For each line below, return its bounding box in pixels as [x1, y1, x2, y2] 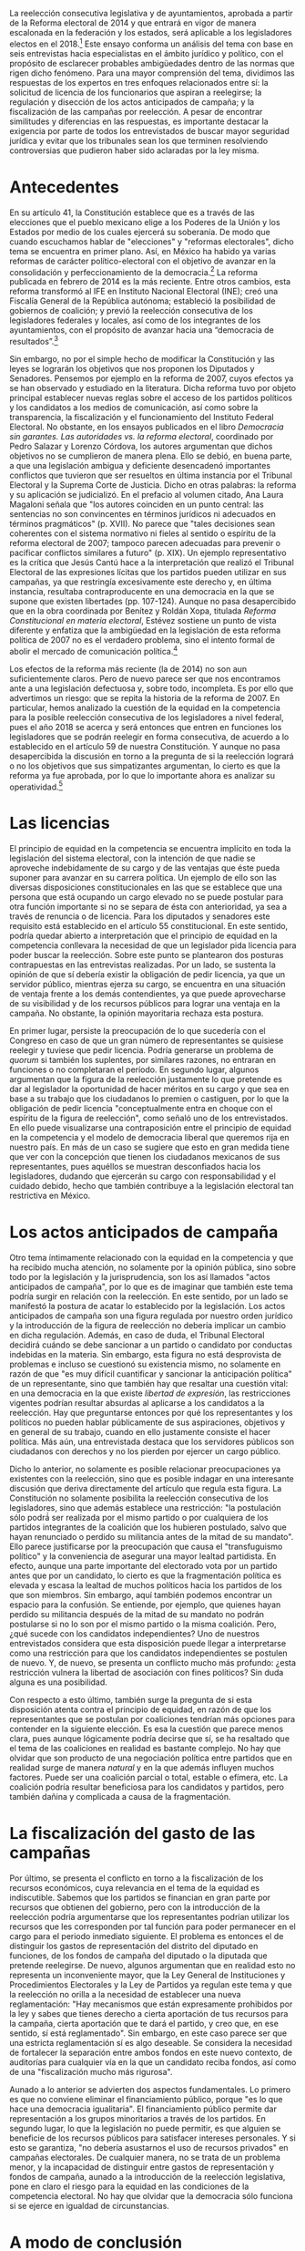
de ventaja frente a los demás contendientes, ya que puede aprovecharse [9, 988, 287, 999]
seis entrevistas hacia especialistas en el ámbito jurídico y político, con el [9, 47, 284, 58]
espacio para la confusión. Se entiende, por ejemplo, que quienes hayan [9, 1599, 281, 1610]
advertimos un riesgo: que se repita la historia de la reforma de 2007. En [9, 692, 280, 703]
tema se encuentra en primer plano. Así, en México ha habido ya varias [9, 245, 276, 256]
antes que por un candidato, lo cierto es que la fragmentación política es [9, 1570, 282, 1581]
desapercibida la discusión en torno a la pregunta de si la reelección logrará [9, 750, 294, 761]
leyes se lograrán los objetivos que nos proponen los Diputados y [9, 363, 255, 374]
